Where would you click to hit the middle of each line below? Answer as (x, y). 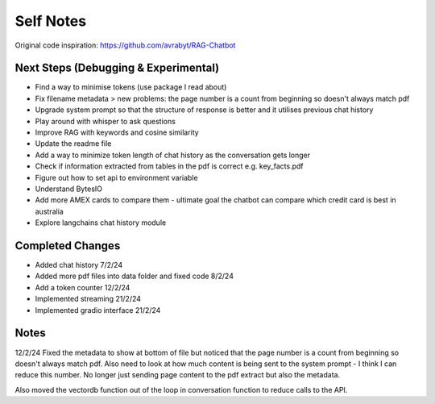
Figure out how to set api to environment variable (116, 177)
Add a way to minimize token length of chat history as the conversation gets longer (173, 155)
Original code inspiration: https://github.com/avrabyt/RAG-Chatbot (125, 45)
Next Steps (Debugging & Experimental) (117, 68)
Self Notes (51, 21)
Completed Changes (68, 246)
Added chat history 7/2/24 (79, 265)
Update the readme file (73, 144)
